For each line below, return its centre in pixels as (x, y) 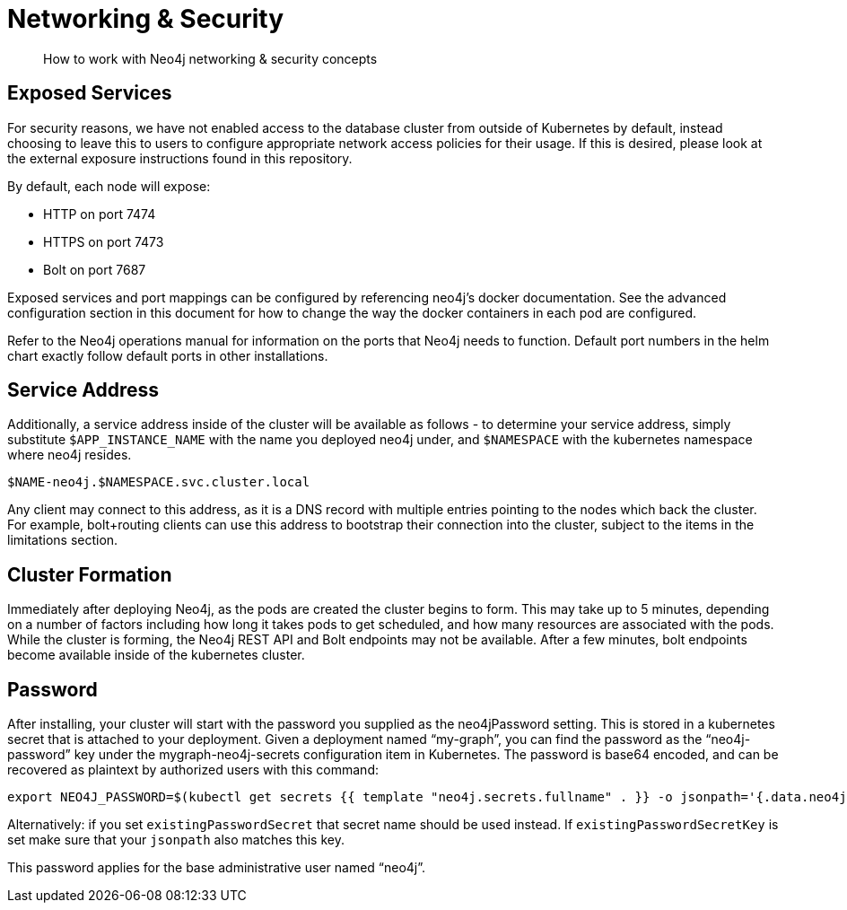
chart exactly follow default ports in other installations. (168, 355)
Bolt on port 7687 (95, 269)
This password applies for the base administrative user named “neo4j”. (217, 868)
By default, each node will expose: (109, 186)
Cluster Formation (90, 574)
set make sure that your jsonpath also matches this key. (176, 840)
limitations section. (63, 540)
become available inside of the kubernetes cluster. (156, 655)
